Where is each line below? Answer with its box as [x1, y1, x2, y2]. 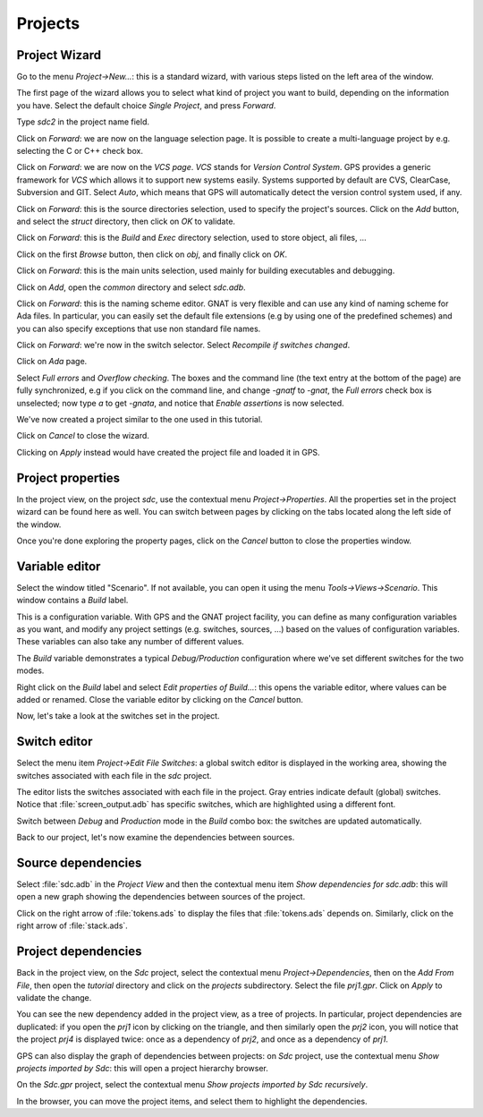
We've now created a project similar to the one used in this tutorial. [16, 414, 263, 425]
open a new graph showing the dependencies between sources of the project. [16, 891, 306, 902]
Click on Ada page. [16, 356, 88, 367]
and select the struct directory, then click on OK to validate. [16, 216, 236, 226]
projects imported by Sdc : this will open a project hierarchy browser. [16, 1062, 268, 1073]
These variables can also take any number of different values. [16, 636, 245, 647]
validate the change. [16, 992, 92, 1002]
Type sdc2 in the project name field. [16, 116, 150, 127]
